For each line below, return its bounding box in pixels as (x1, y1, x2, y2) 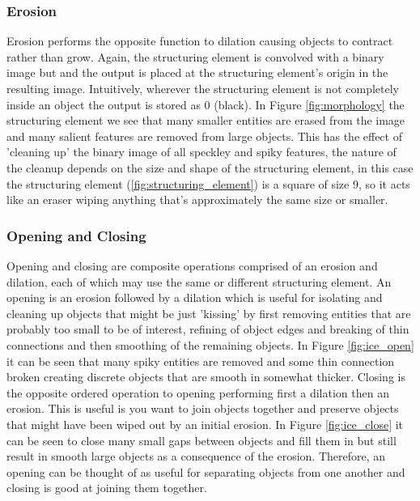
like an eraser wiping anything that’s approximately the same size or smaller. (6, 191, 388, 208)
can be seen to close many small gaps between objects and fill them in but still (6, 431, 397, 448)
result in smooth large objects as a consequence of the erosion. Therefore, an (6, 448, 386, 465)
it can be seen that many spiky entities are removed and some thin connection (6, 352, 395, 369)
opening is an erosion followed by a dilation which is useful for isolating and (6, 289, 383, 306)
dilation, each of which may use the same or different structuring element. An (6, 273, 392, 290)
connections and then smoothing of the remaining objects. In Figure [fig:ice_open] (6, 336, 414, 353)
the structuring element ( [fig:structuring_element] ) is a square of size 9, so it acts (6, 175, 410, 192)
